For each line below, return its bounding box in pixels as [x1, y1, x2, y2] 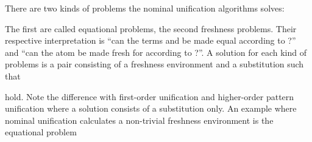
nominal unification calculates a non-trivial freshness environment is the [5, 113, 274, 126]
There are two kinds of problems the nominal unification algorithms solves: [5, 2, 285, 14]
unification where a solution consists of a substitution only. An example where [5, 102, 297, 115]
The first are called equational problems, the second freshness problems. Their [5, 22, 297, 35]
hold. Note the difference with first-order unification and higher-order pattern [5, 90, 294, 103]
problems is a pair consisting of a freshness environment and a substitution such [5, 58, 304, 70]
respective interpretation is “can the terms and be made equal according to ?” [5, 34, 296, 47]
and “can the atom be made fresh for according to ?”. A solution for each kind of [5, 46, 307, 58]
